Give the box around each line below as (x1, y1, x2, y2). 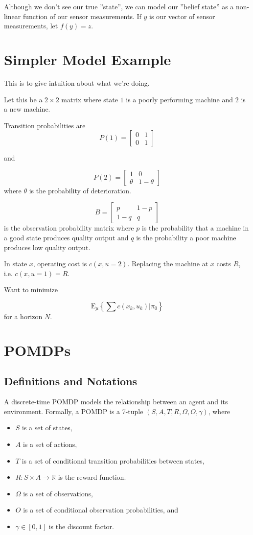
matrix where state (61, 94, 118, 104)
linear (4, 11, 21, 21)
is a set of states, (22, 422, 72, 433)
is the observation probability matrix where (4, 223, 134, 233)
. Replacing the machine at (127, 258, 208, 269)
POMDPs (4, 340, 71, 360)
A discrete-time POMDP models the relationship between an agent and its (4, 396, 228, 407)
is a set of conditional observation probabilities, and (23, 505, 179, 515)
